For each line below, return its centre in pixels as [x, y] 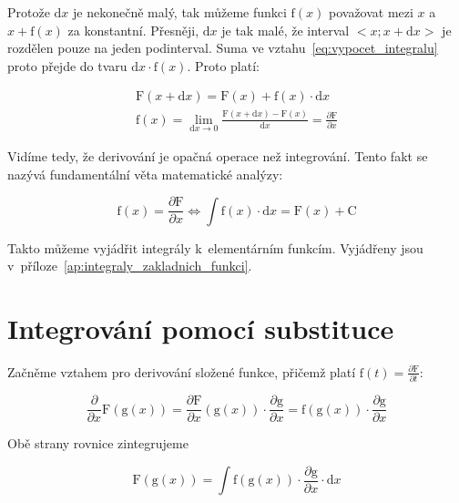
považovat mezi [371, 12]
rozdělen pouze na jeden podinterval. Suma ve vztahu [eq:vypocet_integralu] [223, 48]
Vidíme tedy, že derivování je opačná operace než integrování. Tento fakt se [218, 155]
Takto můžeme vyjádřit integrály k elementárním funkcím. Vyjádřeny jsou [215, 247]
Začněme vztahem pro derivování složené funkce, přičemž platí [182, 371]
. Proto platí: [223, 65]
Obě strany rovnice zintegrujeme [98, 443]
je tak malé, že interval [286, 30]
